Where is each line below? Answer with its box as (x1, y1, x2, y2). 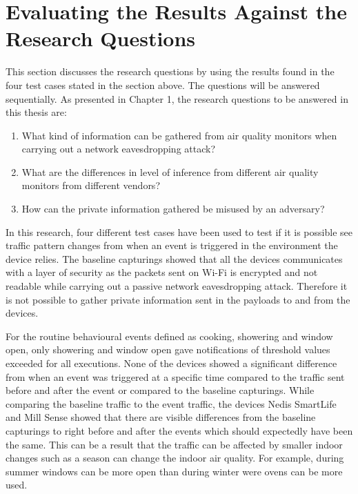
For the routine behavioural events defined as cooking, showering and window (6, 328, 333, 343)
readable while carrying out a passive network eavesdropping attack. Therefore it (6, 279, 348, 293)
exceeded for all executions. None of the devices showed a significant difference (6, 356, 337, 370)
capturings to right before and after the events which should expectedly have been (6, 423, 353, 437)
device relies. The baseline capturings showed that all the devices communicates (6, 251, 343, 266)
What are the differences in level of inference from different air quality (21, 164, 319, 179)
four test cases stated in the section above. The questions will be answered (6, 77, 320, 92)
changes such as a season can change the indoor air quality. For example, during (6, 451, 344, 465)
